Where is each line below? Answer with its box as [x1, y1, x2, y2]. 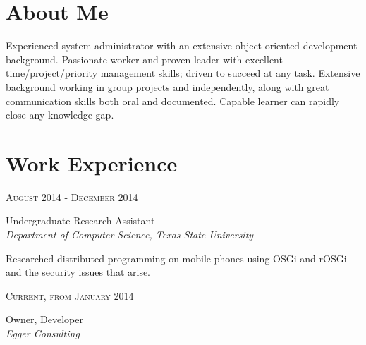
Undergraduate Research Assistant [6, 213, 155, 228]
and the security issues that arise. [6, 265, 151, 279]
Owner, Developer [6, 312, 83, 327]
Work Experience [6, 148, 178, 177]
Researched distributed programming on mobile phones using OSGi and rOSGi [6, 250, 347, 265]
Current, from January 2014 [6, 288, 134, 303]
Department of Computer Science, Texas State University [6, 227, 254, 241]
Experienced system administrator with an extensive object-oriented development [6, 38, 358, 53]
